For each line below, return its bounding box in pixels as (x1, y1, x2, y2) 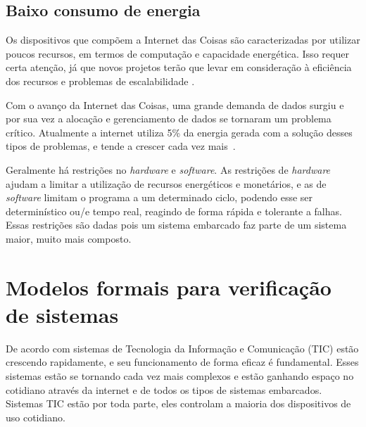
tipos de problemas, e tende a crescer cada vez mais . (6, 139, 236, 153)
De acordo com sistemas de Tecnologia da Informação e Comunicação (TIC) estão (6, 340, 359, 355)
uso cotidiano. (6, 409, 65, 424)
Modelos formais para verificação (6, 272, 332, 301)
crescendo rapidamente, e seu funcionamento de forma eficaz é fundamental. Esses (6, 355, 359, 369)
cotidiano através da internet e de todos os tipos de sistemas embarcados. (6, 382, 322, 397)
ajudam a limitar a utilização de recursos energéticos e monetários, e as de (6, 176, 327, 191)
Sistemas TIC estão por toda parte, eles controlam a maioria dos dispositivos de (6, 396, 351, 411)
